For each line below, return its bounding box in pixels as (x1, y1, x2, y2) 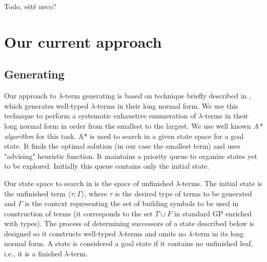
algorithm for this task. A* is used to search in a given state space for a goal (4, 130, 244, 141)
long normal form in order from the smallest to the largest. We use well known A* (4, 120, 262, 131)
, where (84, 188, 107, 198)
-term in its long (192, 228, 244, 238)
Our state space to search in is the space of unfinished (4, 177, 174, 188)
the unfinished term (4, 188, 66, 198)
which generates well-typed (4, 100, 89, 111)
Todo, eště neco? (4, 1, 56, 11)
